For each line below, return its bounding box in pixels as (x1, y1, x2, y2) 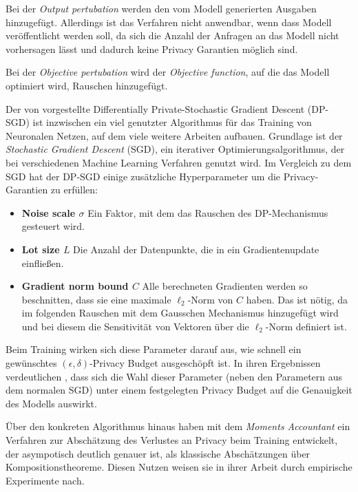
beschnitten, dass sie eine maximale (21, 292, 171, 306)
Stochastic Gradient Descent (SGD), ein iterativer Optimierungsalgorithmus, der (6, 142, 345, 156)
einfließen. (21, 255, 64, 270)
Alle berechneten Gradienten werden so (142, 279, 308, 293)
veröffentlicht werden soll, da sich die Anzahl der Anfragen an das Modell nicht (6, 28, 339, 43)
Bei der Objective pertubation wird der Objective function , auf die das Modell (6, 65, 330, 79)
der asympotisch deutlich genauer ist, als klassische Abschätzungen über (6, 446, 310, 460)
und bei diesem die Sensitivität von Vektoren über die (21, 319, 249, 333)
